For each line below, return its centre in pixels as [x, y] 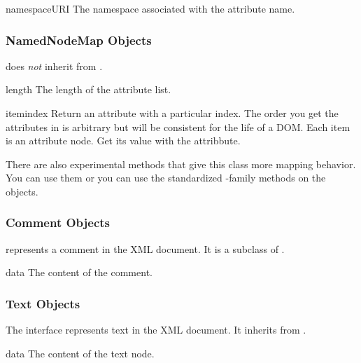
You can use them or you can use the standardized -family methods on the [166, 178]
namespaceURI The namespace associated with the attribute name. [150, 8]
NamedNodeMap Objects [79, 40]
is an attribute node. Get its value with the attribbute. [123, 141]
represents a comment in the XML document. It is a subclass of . [145, 248]
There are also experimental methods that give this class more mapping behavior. [181, 164]
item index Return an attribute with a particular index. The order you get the [172, 113]
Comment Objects [58, 222]
